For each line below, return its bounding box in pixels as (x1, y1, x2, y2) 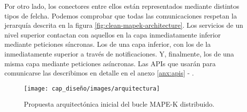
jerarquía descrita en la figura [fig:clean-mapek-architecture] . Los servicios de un (4, 20, 244, 30)
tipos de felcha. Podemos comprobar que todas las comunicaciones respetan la (4, 10, 237, 20)
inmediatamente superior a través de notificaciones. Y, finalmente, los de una (4, 48, 234, 58)
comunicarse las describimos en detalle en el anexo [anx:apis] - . (4, 68, 194, 78)
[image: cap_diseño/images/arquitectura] (24, 85, 160, 92)
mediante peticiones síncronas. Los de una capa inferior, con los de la (4, 39, 211, 49)
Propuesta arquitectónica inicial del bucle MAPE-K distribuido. (24, 99, 214, 109)
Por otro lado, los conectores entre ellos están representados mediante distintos (4, 1, 240, 11)
